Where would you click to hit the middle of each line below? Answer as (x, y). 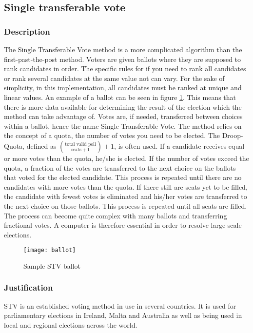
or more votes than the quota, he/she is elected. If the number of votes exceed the (126, 158)
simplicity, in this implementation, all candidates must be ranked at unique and (123, 88)
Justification (29, 287)
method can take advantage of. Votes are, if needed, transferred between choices (123, 116)
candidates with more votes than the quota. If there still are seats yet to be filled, (126, 186)
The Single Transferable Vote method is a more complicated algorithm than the (123, 49)
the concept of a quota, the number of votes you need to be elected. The (112, 135)
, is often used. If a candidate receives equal (179, 146)
